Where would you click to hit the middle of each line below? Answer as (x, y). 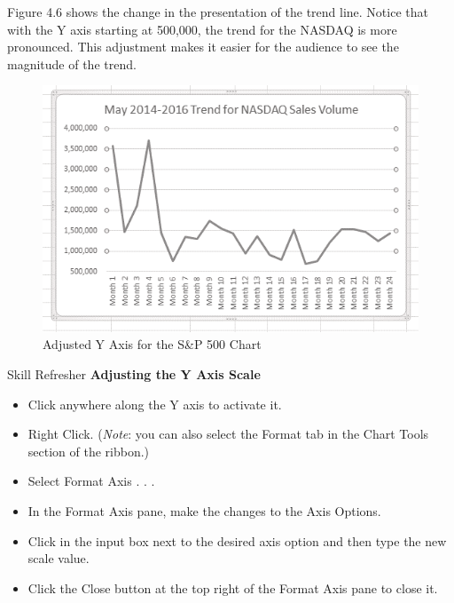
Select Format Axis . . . (91, 481)
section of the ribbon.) (89, 451)
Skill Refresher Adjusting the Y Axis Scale (134, 374)
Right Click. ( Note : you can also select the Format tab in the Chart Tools (228, 434)
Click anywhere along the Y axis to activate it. (155, 404)
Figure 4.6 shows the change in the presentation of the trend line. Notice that (218, 12)
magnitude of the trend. (72, 63)
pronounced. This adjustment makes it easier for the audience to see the (203, 47)
